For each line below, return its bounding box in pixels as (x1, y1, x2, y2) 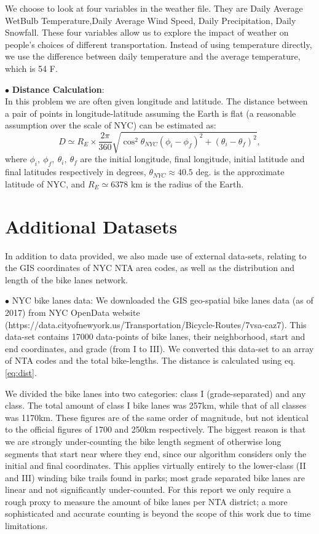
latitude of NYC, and (5, 177, 85, 190)
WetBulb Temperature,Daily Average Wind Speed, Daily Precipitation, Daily (5, 14, 296, 26)
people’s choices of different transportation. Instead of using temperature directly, (5, 37, 312, 50)
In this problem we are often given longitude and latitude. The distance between (5, 95, 308, 108)
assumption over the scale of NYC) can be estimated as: (5, 119, 216, 132)
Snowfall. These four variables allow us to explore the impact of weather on (5, 26, 289, 39)
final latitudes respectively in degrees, (5, 165, 146, 178)
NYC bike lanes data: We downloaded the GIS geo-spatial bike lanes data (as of (12, 294, 313, 307)
